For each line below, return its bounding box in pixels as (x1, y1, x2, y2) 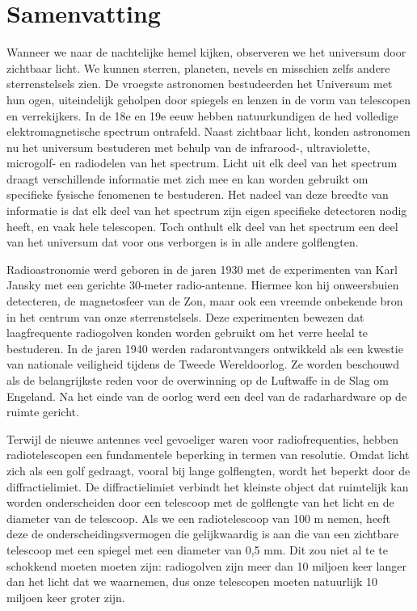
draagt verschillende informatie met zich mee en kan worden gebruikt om (6, 170, 369, 187)
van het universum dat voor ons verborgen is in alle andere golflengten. (6, 234, 359, 251)
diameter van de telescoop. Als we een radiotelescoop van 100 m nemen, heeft (6, 509, 391, 526)
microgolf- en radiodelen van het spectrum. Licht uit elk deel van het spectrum (6, 154, 398, 171)
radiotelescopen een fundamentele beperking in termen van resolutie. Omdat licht (6, 446, 410, 463)
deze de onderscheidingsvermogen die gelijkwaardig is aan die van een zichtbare (6, 525, 399, 542)
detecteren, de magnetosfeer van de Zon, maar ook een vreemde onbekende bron (6, 293, 403, 310)
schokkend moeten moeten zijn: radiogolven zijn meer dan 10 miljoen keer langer (6, 557, 406, 574)
